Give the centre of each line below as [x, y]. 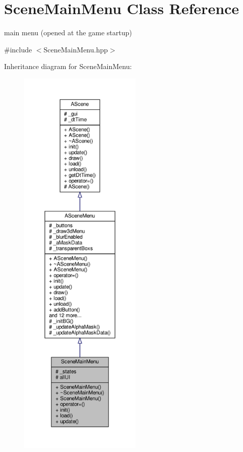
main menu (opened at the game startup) [68, 33]
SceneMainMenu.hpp [76, 49]
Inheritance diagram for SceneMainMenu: [68, 66]
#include [18, 49]
